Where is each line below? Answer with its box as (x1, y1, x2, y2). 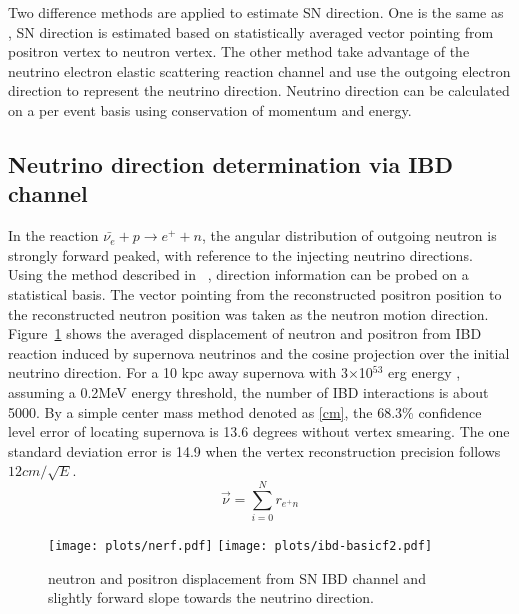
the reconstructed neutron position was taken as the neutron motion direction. (8, 303, 489, 324)
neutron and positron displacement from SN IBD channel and (48, 567, 426, 588)
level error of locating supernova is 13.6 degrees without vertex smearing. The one (8, 421, 510, 442)
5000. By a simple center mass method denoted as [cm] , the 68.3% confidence (8, 401, 482, 422)
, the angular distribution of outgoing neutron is (201, 225, 497, 246)
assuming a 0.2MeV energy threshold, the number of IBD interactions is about (8, 381, 489, 402)
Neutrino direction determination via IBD (8, 148, 454, 179)
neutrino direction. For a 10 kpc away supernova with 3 (8, 362, 348, 383)
